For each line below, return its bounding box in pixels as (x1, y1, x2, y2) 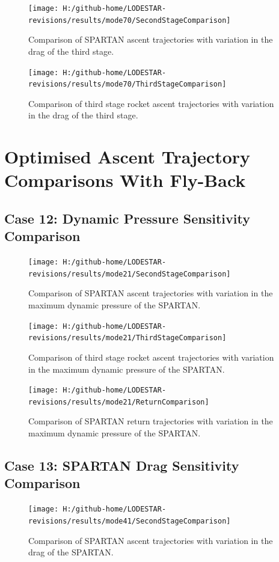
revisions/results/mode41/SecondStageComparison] (28, 516, 231, 525)
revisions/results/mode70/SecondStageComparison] (28, 16, 231, 25)
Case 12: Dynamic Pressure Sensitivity (4, 209, 250, 227)
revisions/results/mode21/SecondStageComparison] (28, 269, 231, 278)
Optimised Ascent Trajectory (4, 144, 251, 169)
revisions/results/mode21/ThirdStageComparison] (28, 334, 227, 343)
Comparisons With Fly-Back (4, 168, 246, 192)
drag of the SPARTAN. (28, 546, 114, 558)
